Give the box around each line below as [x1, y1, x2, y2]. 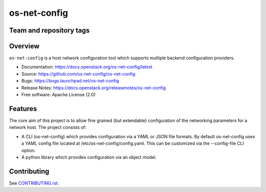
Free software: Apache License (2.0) [21, 92, 96, 98]
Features [9, 104, 37, 113]
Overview [9, 42, 40, 50]
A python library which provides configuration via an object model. [21, 154, 157, 160]
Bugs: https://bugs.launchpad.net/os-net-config [21, 78, 119, 84]
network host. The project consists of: [9, 124, 87, 130]
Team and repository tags [9, 26, 90, 35]
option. [21, 147, 36, 153]
